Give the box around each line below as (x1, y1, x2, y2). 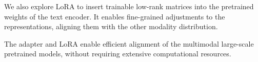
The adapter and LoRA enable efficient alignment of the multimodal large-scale (4, 38, 254, 49)
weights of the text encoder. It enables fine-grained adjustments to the (4, 11, 225, 22)
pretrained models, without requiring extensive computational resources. (4, 48, 231, 59)
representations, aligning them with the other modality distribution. (4, 21, 218, 32)
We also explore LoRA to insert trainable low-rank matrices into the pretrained (4, 1, 254, 11)
